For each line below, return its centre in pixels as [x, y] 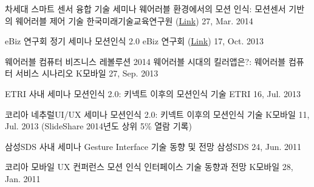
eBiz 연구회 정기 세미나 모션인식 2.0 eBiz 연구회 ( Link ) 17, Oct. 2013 [134, 41]
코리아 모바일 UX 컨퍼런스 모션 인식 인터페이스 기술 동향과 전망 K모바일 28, [149, 167]
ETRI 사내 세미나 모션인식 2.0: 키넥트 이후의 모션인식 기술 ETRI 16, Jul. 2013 [153, 93]
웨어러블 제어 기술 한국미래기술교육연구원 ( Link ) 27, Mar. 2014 [134, 20]
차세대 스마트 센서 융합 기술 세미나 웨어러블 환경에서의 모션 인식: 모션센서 [145, 8]
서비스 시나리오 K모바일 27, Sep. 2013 [87, 73]
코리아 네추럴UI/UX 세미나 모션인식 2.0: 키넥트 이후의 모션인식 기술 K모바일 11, [157, 114]
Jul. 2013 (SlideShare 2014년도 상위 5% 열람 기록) [98, 126]
